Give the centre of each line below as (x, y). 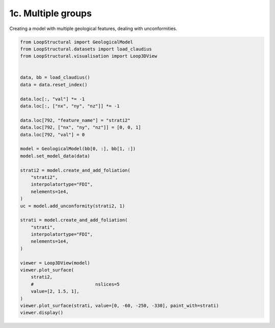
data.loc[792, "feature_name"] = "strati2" (75, 120)
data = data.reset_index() (54, 85)
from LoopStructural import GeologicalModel (77, 42)
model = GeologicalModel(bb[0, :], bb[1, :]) (78, 149)
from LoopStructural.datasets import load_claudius (86, 49)
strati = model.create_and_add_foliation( (74, 220)
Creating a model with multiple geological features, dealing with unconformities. (93, 29)
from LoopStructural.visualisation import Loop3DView (89, 56)
